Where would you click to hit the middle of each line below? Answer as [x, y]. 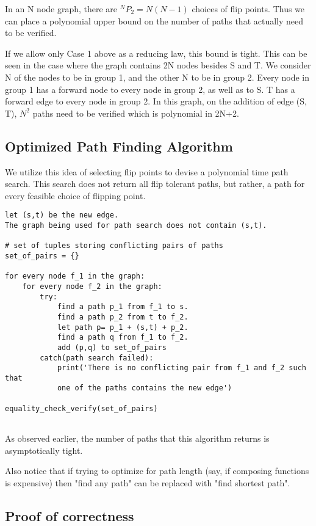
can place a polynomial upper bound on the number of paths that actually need [154, 20]
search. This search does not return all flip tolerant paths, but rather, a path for [155, 184]
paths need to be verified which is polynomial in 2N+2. [136, 113]
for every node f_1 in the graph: [75, 276]
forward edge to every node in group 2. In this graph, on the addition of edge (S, [156, 101]
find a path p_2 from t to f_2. [123, 317]
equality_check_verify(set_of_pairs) [81, 408]
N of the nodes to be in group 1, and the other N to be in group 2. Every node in [157, 77]
